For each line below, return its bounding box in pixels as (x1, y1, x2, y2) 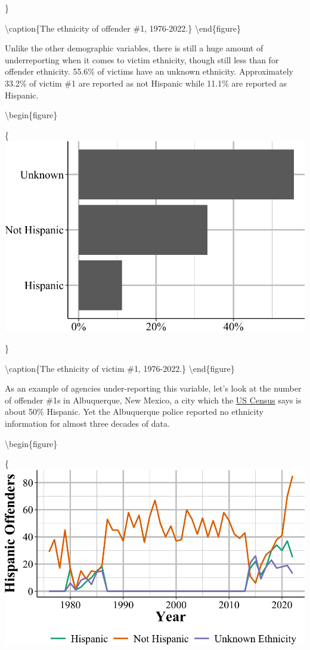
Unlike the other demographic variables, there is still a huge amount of (5, 42, 263, 54)
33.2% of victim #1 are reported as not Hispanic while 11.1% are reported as (5, 76, 287, 89)
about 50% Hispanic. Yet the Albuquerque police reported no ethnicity (5, 405, 263, 418)
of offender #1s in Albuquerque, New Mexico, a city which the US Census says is (5, 393, 302, 406)
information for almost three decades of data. (5, 417, 170, 429)
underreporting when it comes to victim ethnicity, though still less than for (5, 53, 279, 66)
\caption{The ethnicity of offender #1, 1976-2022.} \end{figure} (5, 21, 241, 34)
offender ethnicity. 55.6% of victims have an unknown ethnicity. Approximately (5, 65, 293, 78)
